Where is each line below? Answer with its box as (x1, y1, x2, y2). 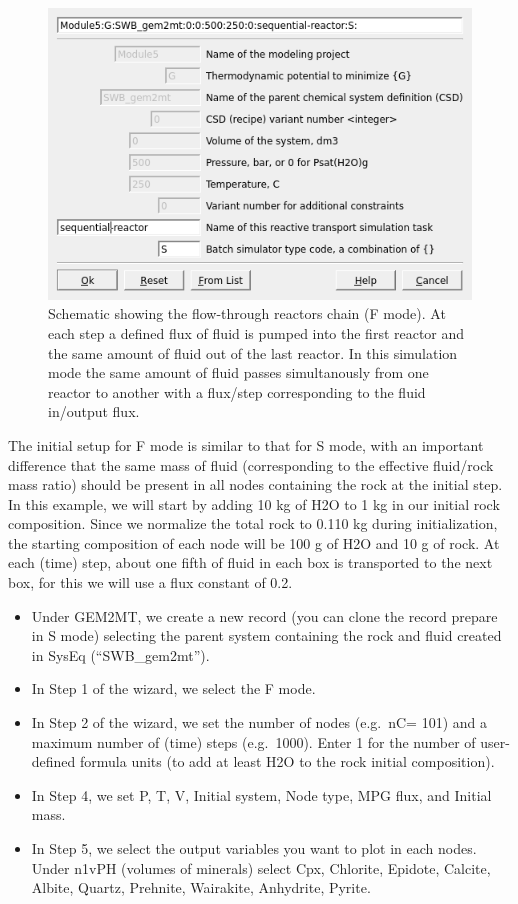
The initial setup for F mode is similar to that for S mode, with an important (8, 434, 484, 455)
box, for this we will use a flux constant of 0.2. (8, 572, 293, 593)
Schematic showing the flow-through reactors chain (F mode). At (48, 303, 446, 324)
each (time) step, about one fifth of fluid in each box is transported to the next (8, 552, 493, 573)
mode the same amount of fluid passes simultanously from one (48, 362, 429, 383)
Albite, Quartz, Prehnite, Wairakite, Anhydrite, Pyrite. (31, 877, 371, 898)
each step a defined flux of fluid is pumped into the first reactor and (48, 322, 465, 343)
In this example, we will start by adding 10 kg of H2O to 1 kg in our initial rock (8, 493, 500, 514)
